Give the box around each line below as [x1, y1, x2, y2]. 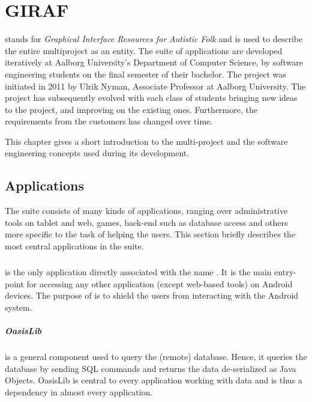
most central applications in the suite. [5, 240, 144, 252]
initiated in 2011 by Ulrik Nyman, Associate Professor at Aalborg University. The [5, 79, 306, 92]
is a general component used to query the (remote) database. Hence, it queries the [5, 350, 307, 362]
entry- [274, 266, 296, 278]
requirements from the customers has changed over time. [5, 115, 213, 127]
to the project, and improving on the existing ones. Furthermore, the [5, 103, 257, 115]
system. [5, 300, 32, 313]
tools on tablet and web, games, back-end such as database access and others [5, 216, 288, 228]
